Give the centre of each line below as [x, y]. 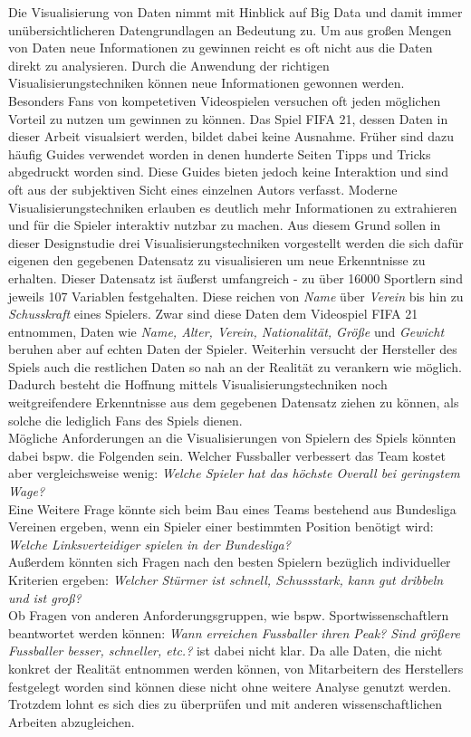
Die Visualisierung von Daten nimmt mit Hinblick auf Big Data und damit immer [235, 12]
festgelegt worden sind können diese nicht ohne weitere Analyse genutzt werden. [230, 686]
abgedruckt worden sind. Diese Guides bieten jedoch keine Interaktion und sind [229, 172]
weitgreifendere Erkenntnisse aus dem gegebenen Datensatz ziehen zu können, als [234, 402]
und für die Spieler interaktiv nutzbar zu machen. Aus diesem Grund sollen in [225, 225]
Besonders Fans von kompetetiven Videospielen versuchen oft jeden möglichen [225, 100]
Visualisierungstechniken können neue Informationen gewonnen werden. [207, 83]
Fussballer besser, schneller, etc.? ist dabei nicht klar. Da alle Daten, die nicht [226, 651]
